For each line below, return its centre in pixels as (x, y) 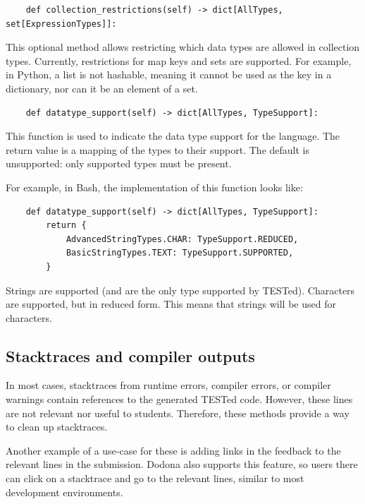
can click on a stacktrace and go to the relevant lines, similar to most (155, 478)
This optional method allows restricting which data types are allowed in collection (183, 47)
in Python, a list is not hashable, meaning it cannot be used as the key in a (169, 74)
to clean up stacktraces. (57, 427)
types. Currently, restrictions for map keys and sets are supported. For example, (179, 60)
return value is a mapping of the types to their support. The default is (157, 149)
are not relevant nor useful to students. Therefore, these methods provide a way (178, 413)
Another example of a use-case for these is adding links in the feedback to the (173, 450)
